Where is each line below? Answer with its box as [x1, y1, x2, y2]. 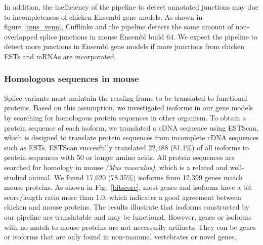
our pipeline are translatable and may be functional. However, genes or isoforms [4, 211, 252, 222]
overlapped [4, 31, 38, 42]
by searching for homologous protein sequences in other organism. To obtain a [4, 112, 246, 123]
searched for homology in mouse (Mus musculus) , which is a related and [4, 161, 228, 172]
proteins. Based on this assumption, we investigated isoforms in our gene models [4, 102, 253, 113]
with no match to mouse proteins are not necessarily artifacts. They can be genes [4, 221, 256, 232]
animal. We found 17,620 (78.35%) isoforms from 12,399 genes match [29, 172, 243, 182]
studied [4, 172, 27, 182]
